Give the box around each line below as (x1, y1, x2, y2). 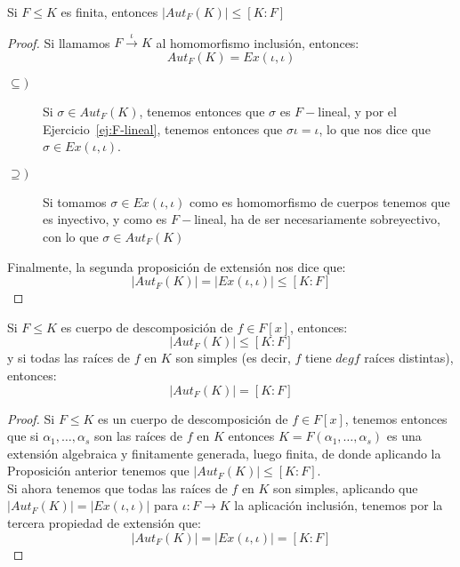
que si (7, 427, 39, 445)
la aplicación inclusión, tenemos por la (234, 496, 443, 515)
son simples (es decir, (175, 348, 291, 367)
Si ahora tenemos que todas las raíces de (7, 478, 228, 497)
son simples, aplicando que (273, 478, 418, 497)
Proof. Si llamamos (7, 33, 110, 52)
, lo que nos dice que (319, 119, 431, 138)
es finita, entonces (61, 3, 158, 20)
